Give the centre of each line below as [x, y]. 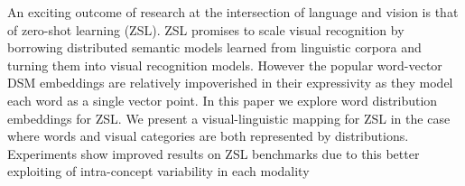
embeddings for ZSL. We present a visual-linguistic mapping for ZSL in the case [229, 118]
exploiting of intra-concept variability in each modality [158, 171]
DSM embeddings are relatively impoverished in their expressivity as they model [230, 83]
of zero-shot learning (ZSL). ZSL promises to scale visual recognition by [206, 29]
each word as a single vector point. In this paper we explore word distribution [223, 100]
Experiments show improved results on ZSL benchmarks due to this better [214, 153]
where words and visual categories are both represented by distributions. [208, 136]
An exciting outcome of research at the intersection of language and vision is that [233, 12]
